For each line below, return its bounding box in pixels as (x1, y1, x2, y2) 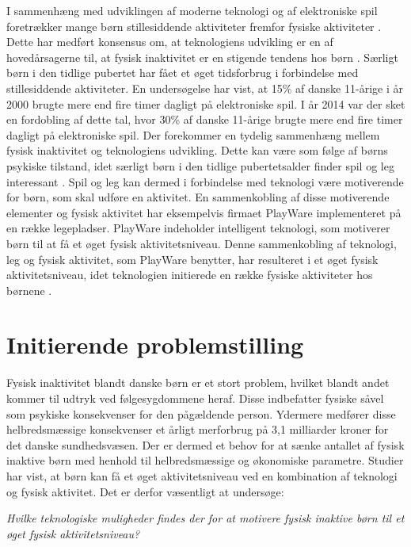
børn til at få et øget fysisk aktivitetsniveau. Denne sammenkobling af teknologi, (6, 235, 397, 251)
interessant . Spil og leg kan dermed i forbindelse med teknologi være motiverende (6, 173, 404, 189)
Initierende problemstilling (6, 328, 304, 361)
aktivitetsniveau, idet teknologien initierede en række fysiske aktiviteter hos (6, 266, 373, 283)
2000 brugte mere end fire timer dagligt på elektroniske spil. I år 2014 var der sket (6, 95, 405, 112)
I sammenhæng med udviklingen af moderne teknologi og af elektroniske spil (6, 2, 378, 18)
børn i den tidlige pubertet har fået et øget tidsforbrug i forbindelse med (6, 64, 359, 81)
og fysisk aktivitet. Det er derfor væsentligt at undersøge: (6, 483, 284, 499)
